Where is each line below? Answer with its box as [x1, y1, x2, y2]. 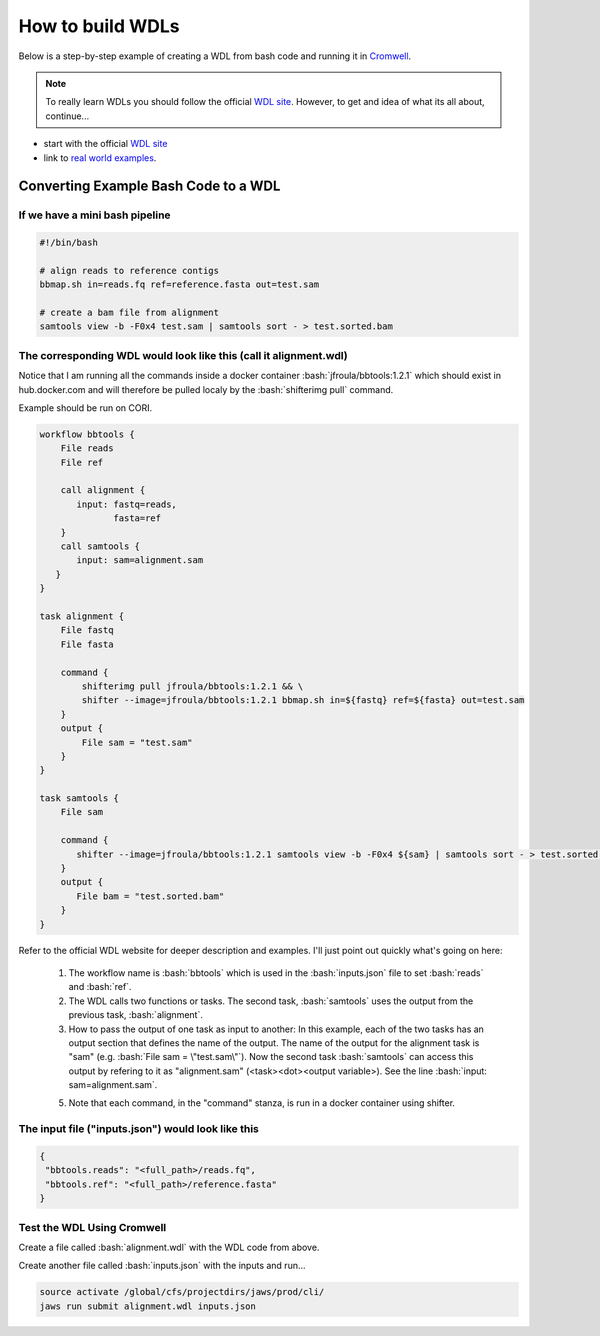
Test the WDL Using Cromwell [18, 1220, 167, 1234]
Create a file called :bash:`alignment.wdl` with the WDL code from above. [18, 1241, 320, 1253]
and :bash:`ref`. [68, 981, 132, 993]
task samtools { [39, 793, 120, 804]
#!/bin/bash [39, 237, 99, 249]
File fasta [60, 638, 114, 650]
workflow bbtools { [39, 428, 135, 440]
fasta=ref [113, 513, 162, 524]
